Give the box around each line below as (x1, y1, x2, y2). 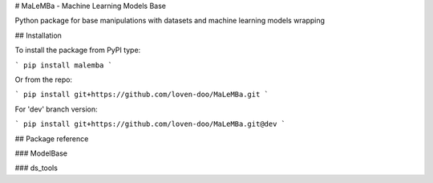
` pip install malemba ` (14, 60, 112, 70)
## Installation (14, 31, 62, 40)
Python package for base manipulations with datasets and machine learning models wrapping (14, 16, 325, 26)
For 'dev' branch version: (14, 104, 98, 114)
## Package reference (14, 133, 89, 144)
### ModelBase (14, 148, 68, 158)
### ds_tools (14, 163, 58, 173)
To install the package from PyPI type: (14, 45, 141, 55)
